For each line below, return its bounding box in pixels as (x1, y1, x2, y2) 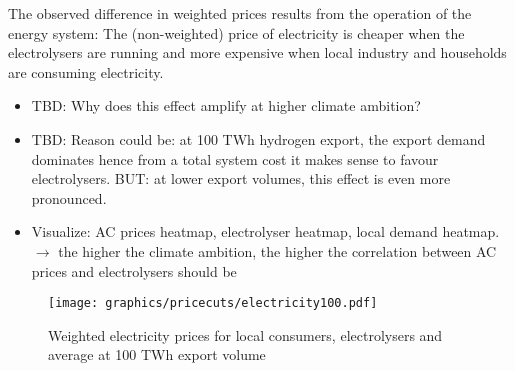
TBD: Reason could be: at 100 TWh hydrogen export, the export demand (31, 128, 486, 149)
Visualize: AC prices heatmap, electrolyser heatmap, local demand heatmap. (31, 221, 500, 242)
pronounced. (31, 187, 107, 208)
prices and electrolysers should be (31, 260, 237, 281)
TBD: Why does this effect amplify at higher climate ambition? (31, 95, 421, 116)
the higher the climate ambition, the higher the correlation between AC (58, 240, 497, 261)
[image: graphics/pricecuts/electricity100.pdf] (48, 296, 378, 311)
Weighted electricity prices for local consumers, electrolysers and (48, 324, 443, 345)
